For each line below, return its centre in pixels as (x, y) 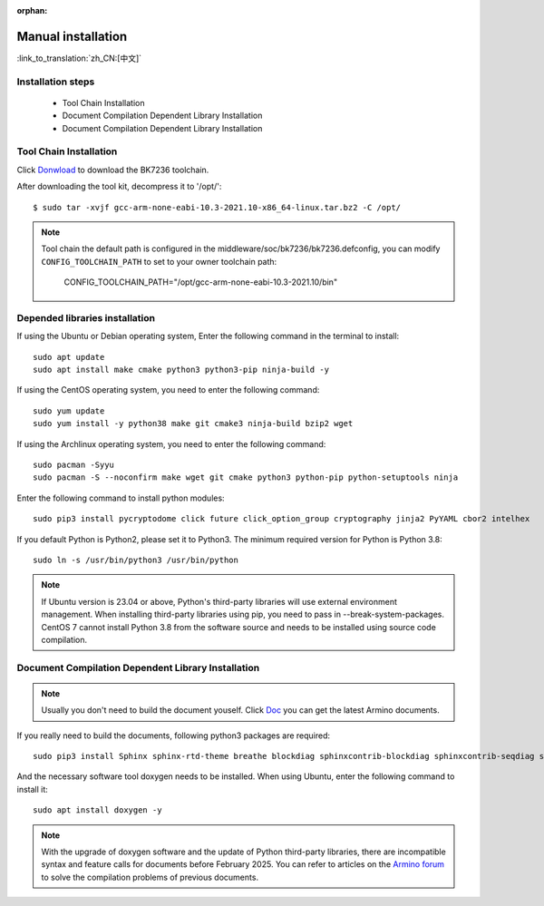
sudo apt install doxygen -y (97, 810)
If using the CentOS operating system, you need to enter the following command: (168, 390)
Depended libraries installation (86, 317)
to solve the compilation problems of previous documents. (150, 877)
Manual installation (72, 36)
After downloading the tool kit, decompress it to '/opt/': (119, 187)
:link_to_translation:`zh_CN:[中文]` (79, 58)
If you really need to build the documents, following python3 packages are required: (174, 736)
